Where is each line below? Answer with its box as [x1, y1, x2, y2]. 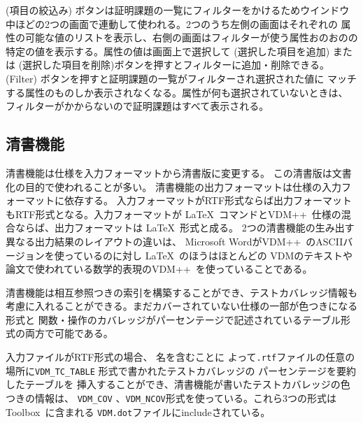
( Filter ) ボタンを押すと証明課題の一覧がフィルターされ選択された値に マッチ [6, 71, 357, 85]
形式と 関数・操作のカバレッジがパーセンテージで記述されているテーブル [6, 312, 341, 327]
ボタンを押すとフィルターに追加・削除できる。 [114, 57, 329, 72]
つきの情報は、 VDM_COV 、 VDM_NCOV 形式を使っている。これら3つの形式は [6, 390, 337, 405]
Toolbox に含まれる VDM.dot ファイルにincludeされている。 [6, 404, 271, 419]
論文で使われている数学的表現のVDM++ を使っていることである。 [6, 261, 313, 276]
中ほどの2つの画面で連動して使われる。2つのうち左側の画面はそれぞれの [6, 16, 338, 31]
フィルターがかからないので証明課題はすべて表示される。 [6, 99, 269, 113]
